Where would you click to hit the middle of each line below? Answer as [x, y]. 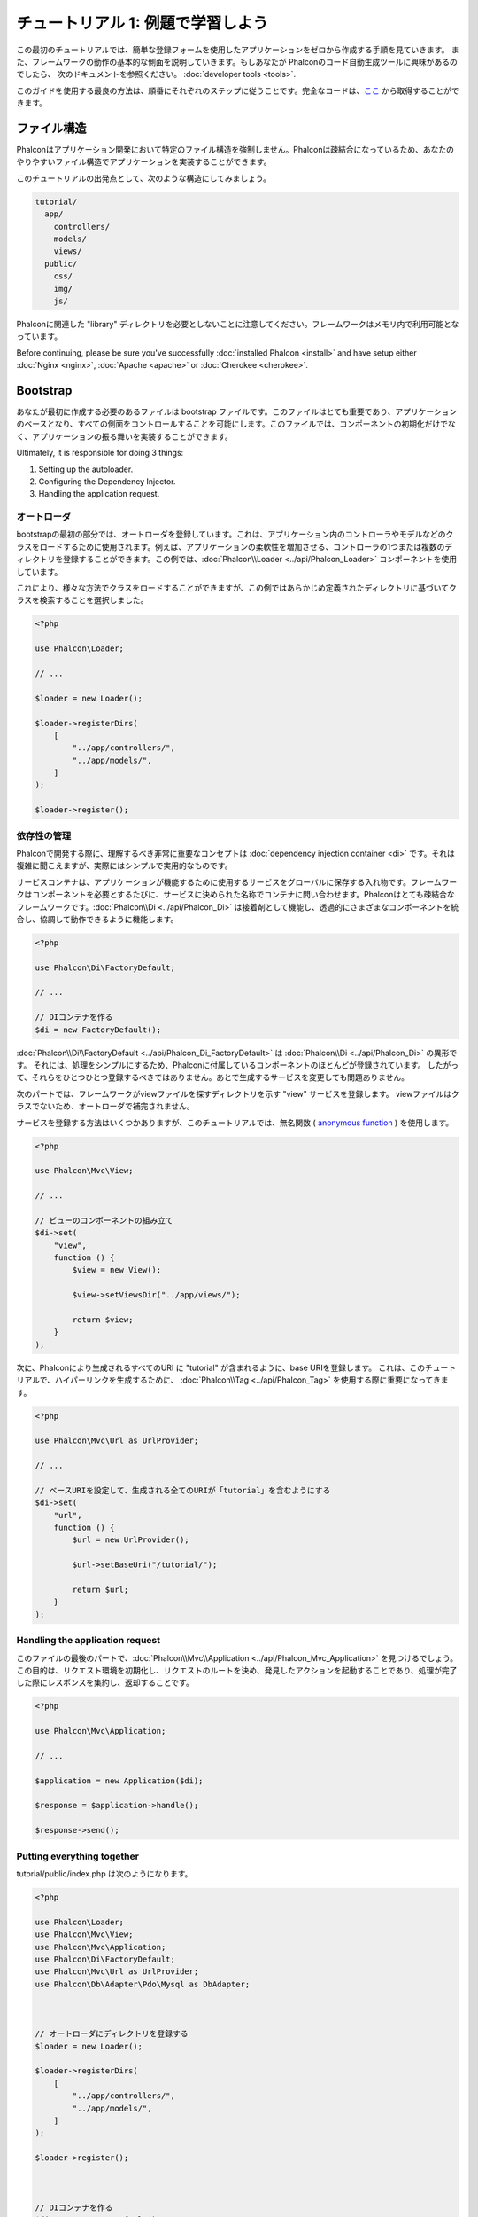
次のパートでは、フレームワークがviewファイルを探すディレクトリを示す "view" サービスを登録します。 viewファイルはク [238, 1093]
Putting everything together [77, 1856]
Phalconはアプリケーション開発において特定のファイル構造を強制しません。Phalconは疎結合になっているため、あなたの [235, 150]
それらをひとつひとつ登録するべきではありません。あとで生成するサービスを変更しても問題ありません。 [220, 1077]
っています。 [39, 336]
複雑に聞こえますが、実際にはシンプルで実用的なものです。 [124, 866]
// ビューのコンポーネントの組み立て [104, 1220]
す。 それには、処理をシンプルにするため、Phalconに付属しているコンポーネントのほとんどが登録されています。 [221, 1065]
